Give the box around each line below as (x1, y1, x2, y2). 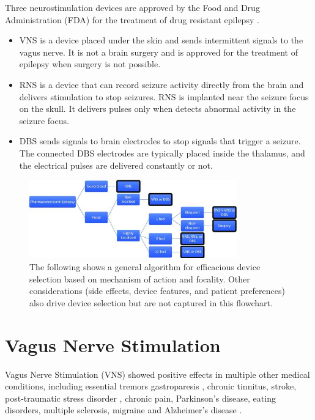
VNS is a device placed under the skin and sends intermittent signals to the (19, 34, 303, 46)
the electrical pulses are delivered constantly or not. (19, 158, 213, 171)
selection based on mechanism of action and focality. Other (29, 272, 250, 285)
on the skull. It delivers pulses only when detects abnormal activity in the (19, 102, 296, 115)
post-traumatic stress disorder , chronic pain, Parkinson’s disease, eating (5, 391, 276, 404)
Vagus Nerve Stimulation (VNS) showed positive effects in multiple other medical (5, 367, 310, 380)
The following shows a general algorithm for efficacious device (29, 260, 261, 273)
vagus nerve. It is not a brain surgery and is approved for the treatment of (19, 45, 298, 58)
